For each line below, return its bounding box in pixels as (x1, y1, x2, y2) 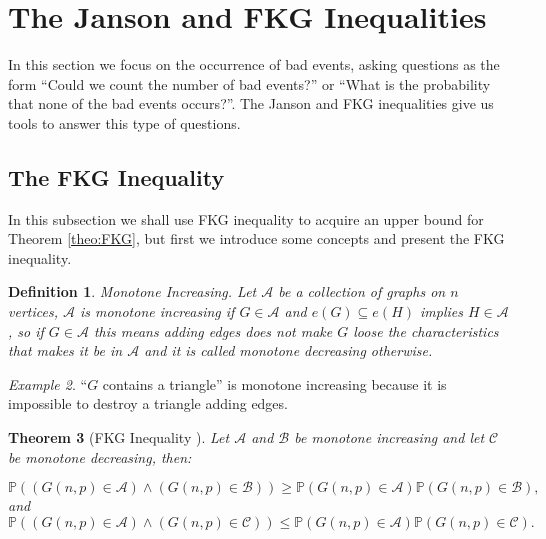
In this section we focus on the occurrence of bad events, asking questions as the (8, 54, 500, 75)
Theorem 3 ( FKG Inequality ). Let (8, 427, 230, 448)
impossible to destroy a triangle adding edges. (8, 393, 288, 414)
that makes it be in (8, 340, 123, 361)
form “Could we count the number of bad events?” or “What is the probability (8, 73, 491, 94)
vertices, (8, 301, 58, 322)
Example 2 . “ (8, 373, 88, 394)
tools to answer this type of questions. (8, 112, 241, 133)
